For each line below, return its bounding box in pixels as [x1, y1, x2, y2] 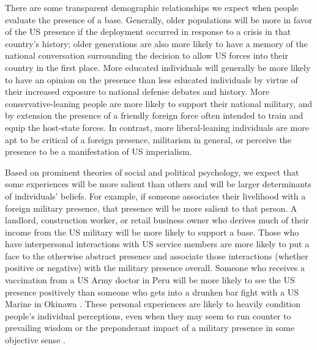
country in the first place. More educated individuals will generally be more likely [5, 61, 311, 73]
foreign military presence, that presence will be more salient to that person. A [5, 201, 297, 214]
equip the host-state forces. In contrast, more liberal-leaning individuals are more [5, 121, 309, 133]
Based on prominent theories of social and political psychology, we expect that [5, 165, 299, 178]
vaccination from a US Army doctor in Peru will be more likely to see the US [5, 274, 295, 286]
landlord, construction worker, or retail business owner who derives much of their [5, 214, 309, 226]
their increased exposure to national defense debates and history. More [5, 85, 270, 98]
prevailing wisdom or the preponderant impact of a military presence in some [5, 321, 294, 334]
